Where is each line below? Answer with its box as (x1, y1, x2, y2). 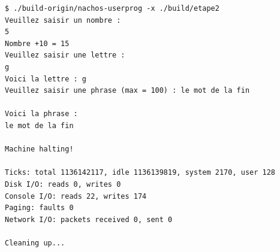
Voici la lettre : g (5, 74, 87, 83)
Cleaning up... (5, 238, 65, 247)
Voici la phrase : (5, 110, 78, 119)
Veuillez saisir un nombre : (5, 16, 121, 25)
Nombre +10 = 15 (5, 39, 70, 48)
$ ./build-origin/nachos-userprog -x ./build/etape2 (5, 4, 219, 13)
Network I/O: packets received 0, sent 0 (5, 215, 173, 224)
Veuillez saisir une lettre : (5, 51, 125, 60)
